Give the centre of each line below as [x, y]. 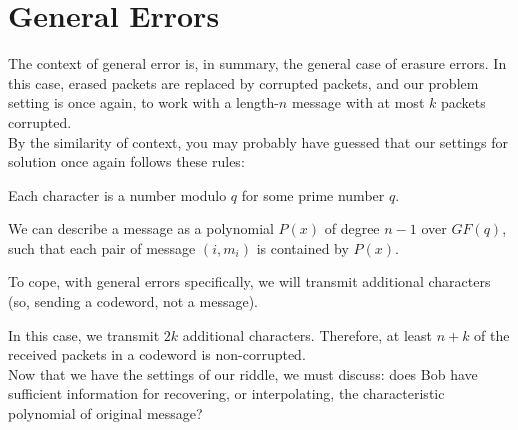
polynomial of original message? [105, 413]
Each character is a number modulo [117, 194]
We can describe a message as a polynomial [141, 228]
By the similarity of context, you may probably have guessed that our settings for [258, 141]
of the [492, 334]
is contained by [302, 247]
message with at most [358, 102]
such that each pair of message [102, 247]
